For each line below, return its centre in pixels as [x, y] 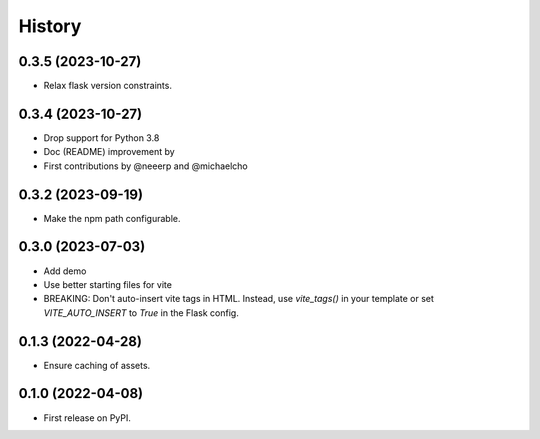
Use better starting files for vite [107, 284]
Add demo [65, 271]
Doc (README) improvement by [109, 152]
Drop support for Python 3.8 [101, 137]
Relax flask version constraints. [107, 86]
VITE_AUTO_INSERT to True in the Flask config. [141, 312]
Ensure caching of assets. [97, 365]
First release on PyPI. [87, 417]
